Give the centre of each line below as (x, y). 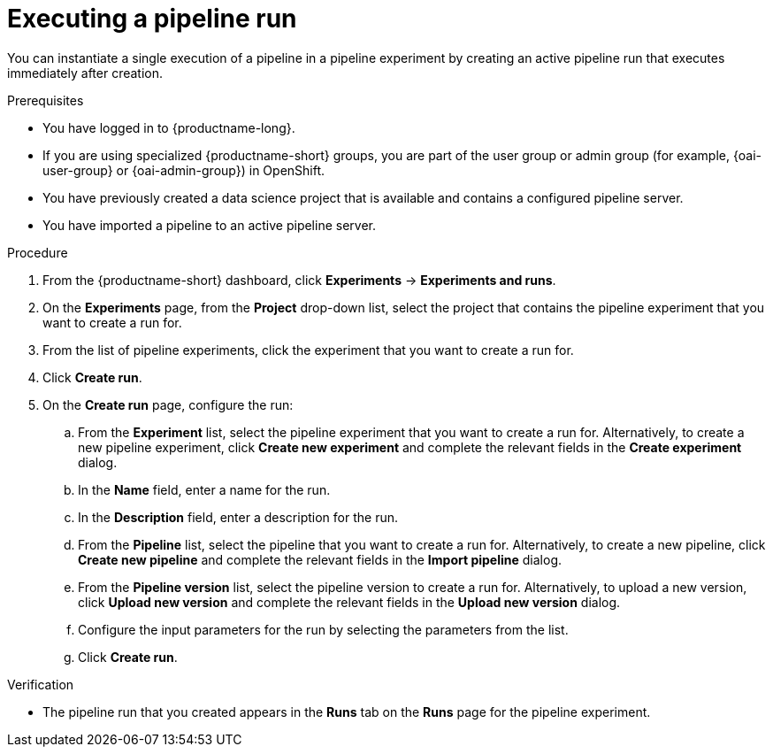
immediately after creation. (85, 73)
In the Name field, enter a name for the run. (204, 489)
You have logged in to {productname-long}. (169, 127)
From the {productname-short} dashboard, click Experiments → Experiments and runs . (299, 280)
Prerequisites (46, 100)
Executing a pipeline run (152, 19)
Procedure (38, 252)
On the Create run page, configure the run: (168, 404)
